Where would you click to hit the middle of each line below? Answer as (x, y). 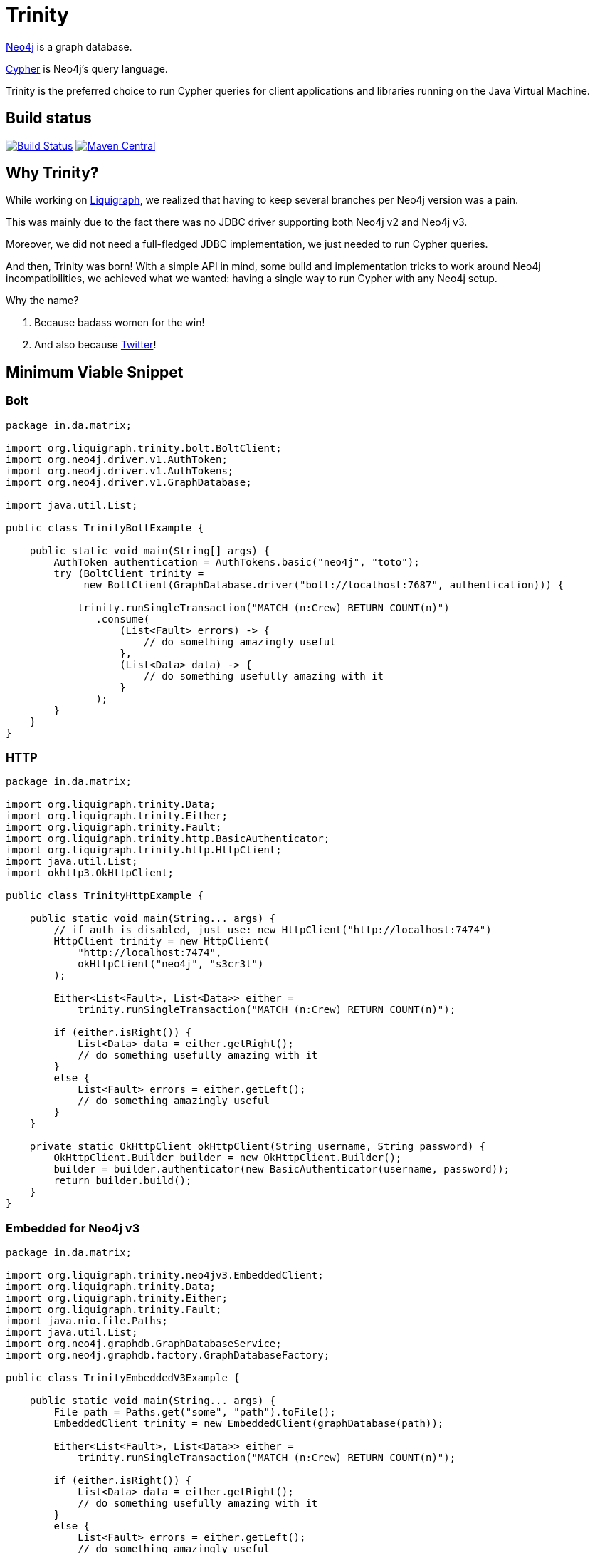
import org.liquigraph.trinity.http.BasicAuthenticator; (168, 839)
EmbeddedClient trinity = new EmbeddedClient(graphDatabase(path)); (249, 1424)
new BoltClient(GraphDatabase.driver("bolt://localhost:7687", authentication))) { (323, 585)
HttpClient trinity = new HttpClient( (162, 941)
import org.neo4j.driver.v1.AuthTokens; (120, 471)
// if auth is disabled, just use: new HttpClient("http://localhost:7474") (273, 930)
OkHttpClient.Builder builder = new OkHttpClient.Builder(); (228, 1158)
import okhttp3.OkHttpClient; (90, 873)
